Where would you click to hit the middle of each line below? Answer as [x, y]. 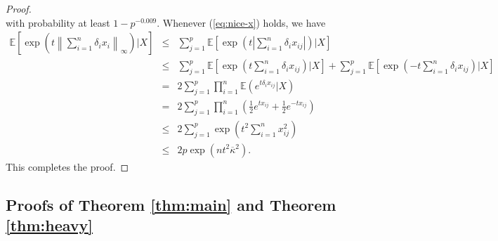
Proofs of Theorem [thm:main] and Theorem [171, 204]
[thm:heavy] [50, 225]
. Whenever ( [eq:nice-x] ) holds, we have [241, 22]
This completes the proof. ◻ [67, 166]
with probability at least [58, 22]
